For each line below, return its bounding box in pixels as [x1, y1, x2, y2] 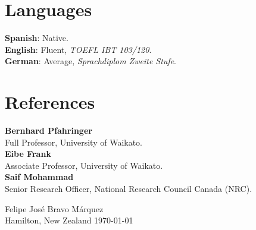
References [5, 90, 95, 114]
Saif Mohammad [5, 171, 74, 183]
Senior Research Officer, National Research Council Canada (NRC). [5, 182, 252, 194]
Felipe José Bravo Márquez [5, 202, 104, 215]
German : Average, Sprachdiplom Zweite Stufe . [5, 55, 177, 67]
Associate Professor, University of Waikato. [5, 159, 163, 171]
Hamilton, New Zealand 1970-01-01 [5, 214, 133, 226]
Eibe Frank [5, 147, 51, 160]
